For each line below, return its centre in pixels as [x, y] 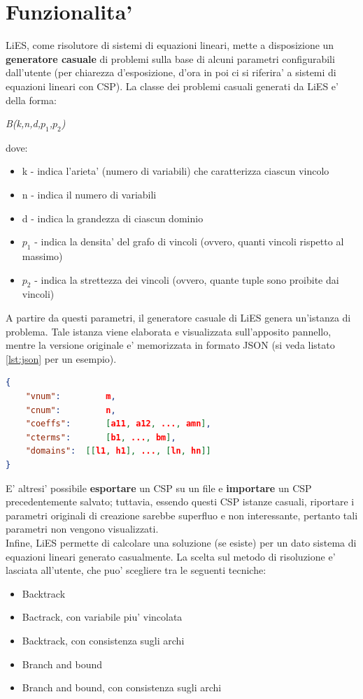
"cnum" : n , [71, 410]
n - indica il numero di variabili [89, 195]
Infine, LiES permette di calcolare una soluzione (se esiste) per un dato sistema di [181, 542]
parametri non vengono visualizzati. [82, 529]
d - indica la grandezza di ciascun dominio [113, 218]
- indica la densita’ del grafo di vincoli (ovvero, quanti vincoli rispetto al [189, 242]
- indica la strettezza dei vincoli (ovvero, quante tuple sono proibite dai [187, 279]
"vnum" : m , [71, 397]
